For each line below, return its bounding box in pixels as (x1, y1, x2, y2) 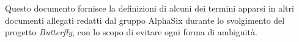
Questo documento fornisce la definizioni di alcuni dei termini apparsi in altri (5, 2, 294, 14)
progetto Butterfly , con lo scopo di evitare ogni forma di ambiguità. (5, 26, 257, 38)
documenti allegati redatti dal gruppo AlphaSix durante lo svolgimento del (5, 13, 285, 26)
